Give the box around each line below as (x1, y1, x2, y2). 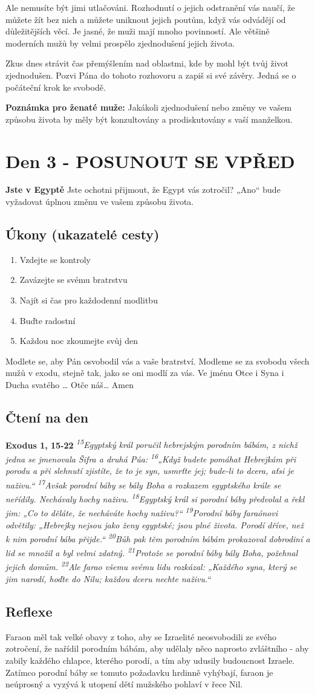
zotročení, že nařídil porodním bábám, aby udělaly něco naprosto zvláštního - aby (5, 642, 309, 655)
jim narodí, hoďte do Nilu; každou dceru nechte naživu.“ (5, 572, 211, 585)
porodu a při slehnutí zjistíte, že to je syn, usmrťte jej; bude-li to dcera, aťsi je (5, 464, 294, 477)
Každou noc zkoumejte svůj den (19, 334, 138, 347)
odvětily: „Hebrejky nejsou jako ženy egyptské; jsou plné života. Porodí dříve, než (5, 518, 304, 531)
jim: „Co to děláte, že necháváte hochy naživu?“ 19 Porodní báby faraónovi (5, 505, 278, 519)
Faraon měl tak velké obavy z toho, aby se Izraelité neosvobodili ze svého (5, 630, 277, 643)
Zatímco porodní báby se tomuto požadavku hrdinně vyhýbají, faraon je (5, 666, 273, 678)
